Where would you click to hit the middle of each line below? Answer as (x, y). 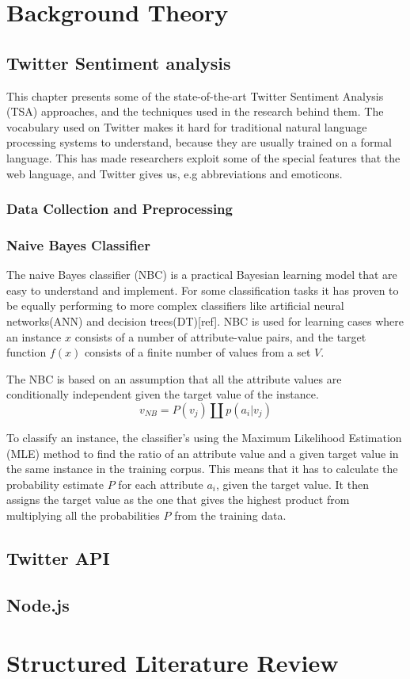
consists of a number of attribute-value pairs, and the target (220, 336)
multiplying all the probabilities (83, 515)
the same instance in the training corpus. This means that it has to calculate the (202, 469)
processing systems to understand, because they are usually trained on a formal (199, 142)
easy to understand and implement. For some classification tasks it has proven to (203, 290)
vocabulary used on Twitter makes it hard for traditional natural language (187, 126)
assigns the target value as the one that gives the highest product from (178, 500)
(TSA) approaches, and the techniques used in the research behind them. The (195, 111)
